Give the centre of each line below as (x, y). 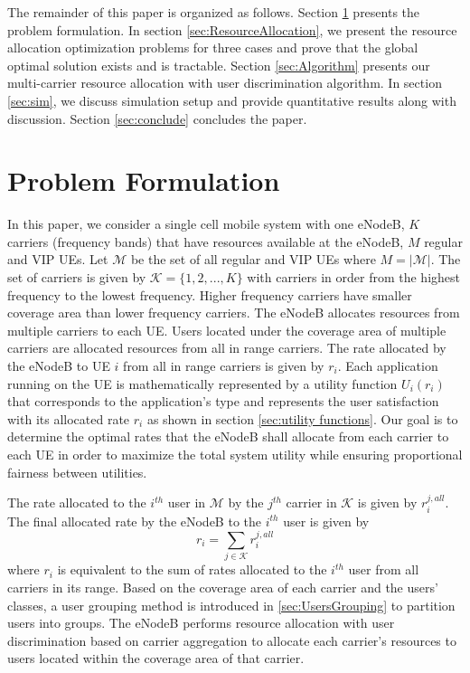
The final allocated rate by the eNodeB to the (134, 521)
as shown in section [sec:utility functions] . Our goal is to (302, 418)
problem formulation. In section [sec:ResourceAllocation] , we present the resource (232, 29)
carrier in (311, 502)
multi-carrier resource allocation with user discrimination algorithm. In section (225, 83)
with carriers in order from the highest (353, 277)
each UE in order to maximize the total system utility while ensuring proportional (235, 454)
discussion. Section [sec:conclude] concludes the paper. (157, 118)
